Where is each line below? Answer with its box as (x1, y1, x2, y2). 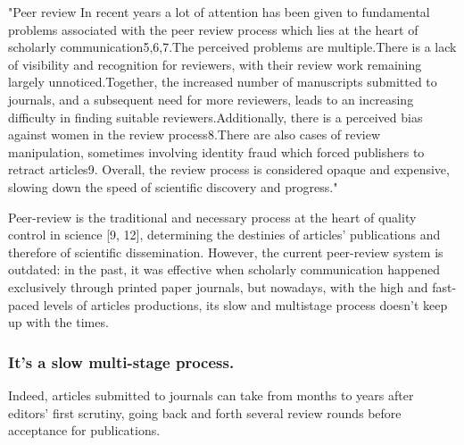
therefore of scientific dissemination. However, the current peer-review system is (8, 242, 443, 261)
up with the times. (8, 313, 109, 332)
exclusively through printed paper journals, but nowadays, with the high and (8, 277, 428, 296)
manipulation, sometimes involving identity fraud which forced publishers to (8, 142, 425, 161)
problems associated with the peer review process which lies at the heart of (8, 20, 418, 38)
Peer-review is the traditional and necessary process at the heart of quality (8, 207, 417, 226)
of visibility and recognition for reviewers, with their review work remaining (8, 55, 422, 73)
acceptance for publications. (8, 421, 161, 440)
